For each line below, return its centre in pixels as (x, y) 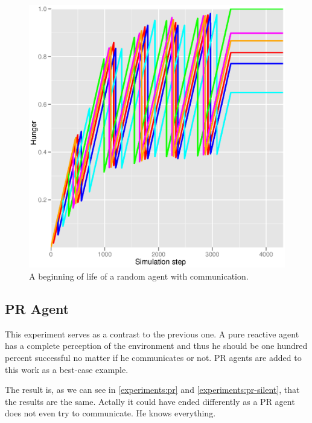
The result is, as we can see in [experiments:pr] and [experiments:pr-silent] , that (152, 390)
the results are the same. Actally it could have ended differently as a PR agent (150, 401)
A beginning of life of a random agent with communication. (139, 276)
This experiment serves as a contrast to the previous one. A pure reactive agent (152, 334)
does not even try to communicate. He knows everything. (110, 413)
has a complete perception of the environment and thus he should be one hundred (156, 346)
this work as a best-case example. (67, 369)
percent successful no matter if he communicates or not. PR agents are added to (153, 357)
